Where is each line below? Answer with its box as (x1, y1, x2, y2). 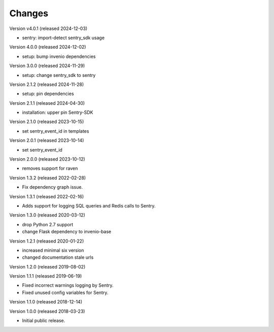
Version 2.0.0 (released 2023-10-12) (9, 156, 86, 162)
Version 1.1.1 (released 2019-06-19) (9, 273, 82, 279)
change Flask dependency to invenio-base (22, 229, 112, 235)
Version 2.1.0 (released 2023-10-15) (9, 118, 84, 125)
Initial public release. (22, 318, 65, 324)
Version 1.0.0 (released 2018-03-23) (9, 308, 85, 314)
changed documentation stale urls (22, 254, 94, 260)
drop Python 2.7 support (22, 221, 74, 227)
